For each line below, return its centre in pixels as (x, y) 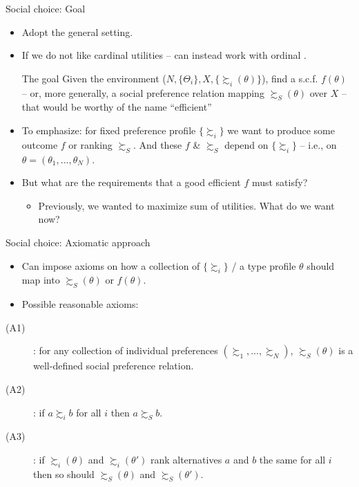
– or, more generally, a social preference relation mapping (143, 92)
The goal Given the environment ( (94, 78)
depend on (246, 144)
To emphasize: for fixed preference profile (109, 130)
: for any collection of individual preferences (126, 350)
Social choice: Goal (46, 8)
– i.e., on (318, 144)
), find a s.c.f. (290, 78)
